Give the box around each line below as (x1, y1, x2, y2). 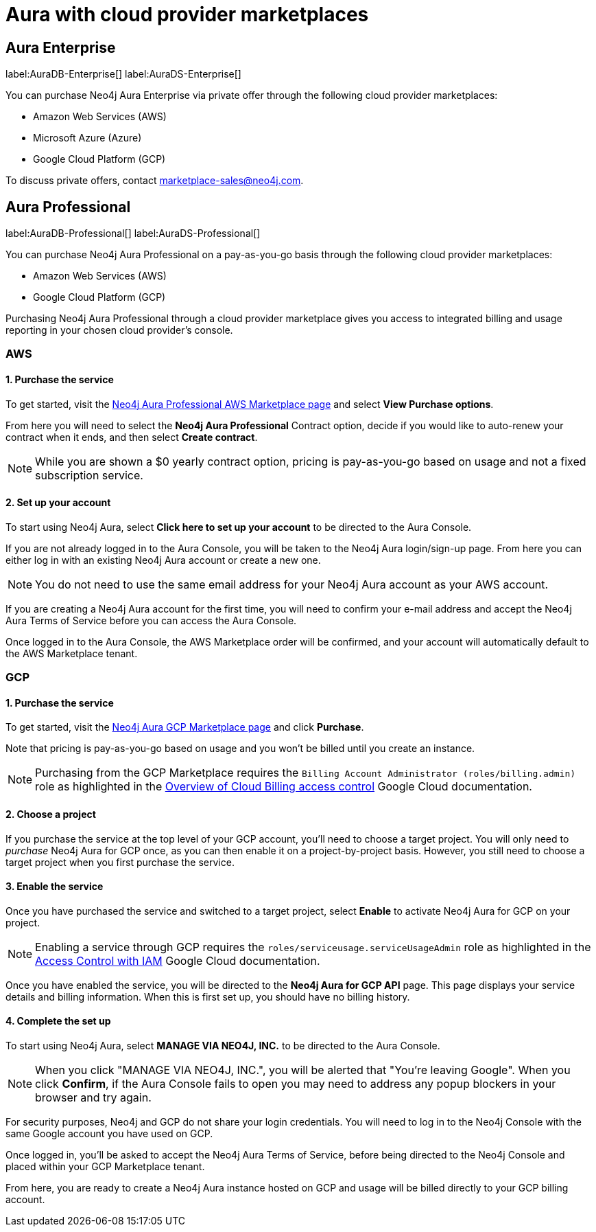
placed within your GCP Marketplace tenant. (5, 1161, 205, 1173)
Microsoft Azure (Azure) (33, 132, 142, 144)
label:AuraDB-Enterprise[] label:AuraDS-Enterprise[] (5, 68, 241, 80)
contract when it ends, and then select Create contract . (5, 431, 258, 443)
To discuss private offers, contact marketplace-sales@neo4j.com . (5, 174, 304, 187)
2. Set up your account (5, 497, 111, 509)
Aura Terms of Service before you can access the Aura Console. (5, 614, 297, 626)
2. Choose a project (5, 808, 96, 821)
